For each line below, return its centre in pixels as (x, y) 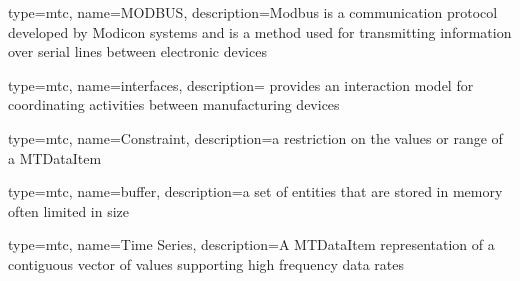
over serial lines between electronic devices (137, 51)
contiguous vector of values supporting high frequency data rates (206, 263)
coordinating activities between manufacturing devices (174, 104)
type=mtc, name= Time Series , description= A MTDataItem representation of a (251, 244)
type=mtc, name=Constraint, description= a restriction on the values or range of (255, 137)
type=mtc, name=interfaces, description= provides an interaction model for (241, 84)
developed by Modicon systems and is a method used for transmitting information (260, 31)
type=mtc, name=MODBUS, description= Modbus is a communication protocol (253, 12)
